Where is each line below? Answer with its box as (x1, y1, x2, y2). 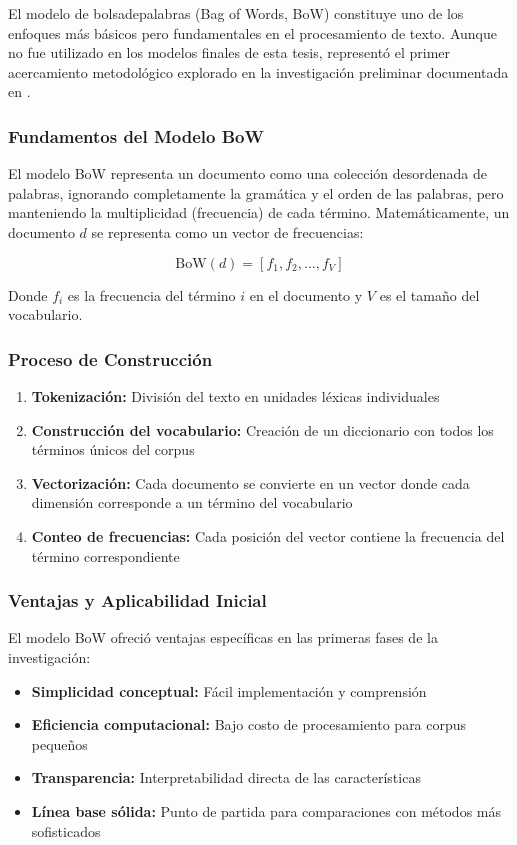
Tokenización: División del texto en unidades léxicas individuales (31, 385, 440, 406)
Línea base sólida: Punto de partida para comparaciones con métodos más (31, 800, 502, 821)
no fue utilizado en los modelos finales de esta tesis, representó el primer (8, 42, 451, 63)
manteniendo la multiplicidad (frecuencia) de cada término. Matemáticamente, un (8, 202, 510, 223)
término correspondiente (31, 545, 180, 566)
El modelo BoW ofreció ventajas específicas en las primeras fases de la (8, 627, 438, 648)
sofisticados (31, 820, 101, 841)
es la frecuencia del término (67, 284, 236, 305)
